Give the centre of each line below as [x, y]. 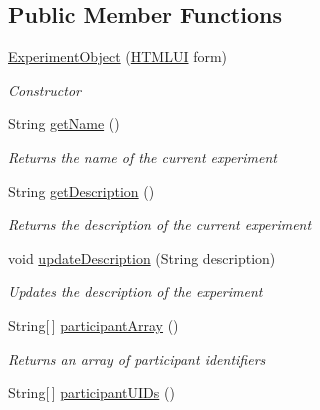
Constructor [44, 89]
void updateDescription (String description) [142, 257]
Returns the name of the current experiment [142, 156]
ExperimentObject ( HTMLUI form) [118, 56]
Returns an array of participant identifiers [137, 358]
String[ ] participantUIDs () [91, 392]
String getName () [64, 123]
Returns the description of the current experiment [160, 224]
